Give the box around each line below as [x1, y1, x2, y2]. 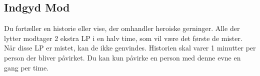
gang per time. [4, 62, 49, 72]
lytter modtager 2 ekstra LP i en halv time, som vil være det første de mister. [4, 32, 242, 43]
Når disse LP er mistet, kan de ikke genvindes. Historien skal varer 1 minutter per [4, 42, 256, 53]
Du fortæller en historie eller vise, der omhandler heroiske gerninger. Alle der [4, 23, 240, 33]
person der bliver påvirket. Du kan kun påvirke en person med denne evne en [4, 52, 241, 62]
